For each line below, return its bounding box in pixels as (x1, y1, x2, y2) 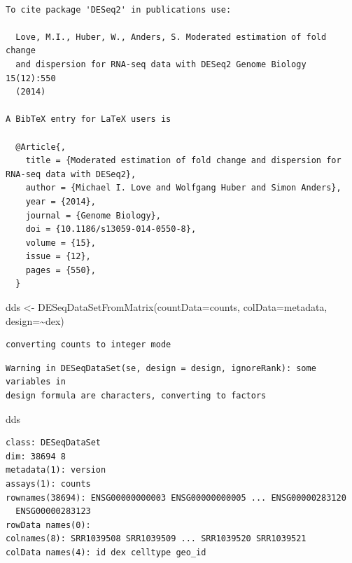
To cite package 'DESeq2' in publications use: (6, 4, 232, 15)
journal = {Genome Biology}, (25, 210, 161, 221)
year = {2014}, (25, 196, 96, 207)
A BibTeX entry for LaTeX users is (6, 114, 171, 125)
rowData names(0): (6, 520, 91, 530)
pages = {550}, (25, 265, 96, 275)
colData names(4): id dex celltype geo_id (6, 547, 206, 557)
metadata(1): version (6, 465, 106, 475)
